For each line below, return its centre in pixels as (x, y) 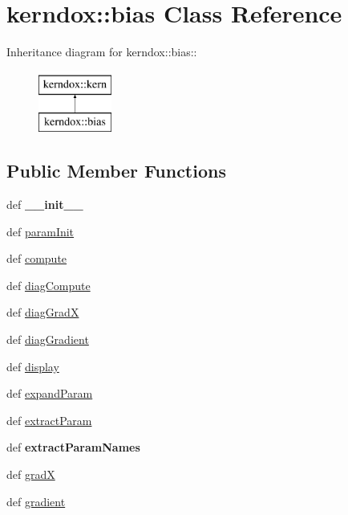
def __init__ (45, 204)
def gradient (36, 501)
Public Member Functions (116, 171)
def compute (37, 258)
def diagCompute (49, 285)
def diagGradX (43, 312)
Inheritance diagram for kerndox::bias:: (102, 52)
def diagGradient (48, 339)
